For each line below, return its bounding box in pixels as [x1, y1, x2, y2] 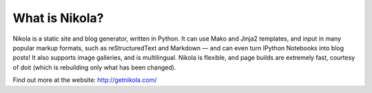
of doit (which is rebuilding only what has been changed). [12, 63, 176, 72]
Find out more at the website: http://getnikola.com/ [12, 76, 157, 84]
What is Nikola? [12, 10, 104, 25]
